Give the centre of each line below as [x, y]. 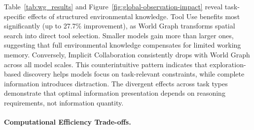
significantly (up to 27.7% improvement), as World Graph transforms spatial [120, 26]
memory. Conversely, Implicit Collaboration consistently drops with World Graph [127, 54]
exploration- [228, 64]
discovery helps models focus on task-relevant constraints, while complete [134, 74]
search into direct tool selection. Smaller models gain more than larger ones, [119, 35]
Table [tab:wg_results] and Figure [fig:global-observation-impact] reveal [113, 6]
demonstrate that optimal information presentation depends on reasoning [115, 93]
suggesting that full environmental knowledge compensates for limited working [123, 45]
